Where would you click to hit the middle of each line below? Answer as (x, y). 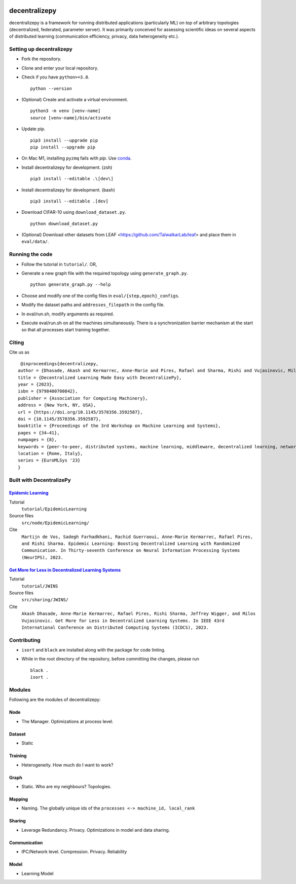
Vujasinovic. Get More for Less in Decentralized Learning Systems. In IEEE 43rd (123, 620)
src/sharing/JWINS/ (45, 600)
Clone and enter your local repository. (60, 68)
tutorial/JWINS (40, 586)
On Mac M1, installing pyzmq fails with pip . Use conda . (76, 158)
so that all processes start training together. (66, 330)
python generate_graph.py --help (71, 285)
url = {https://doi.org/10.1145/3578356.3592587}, (80, 412)
